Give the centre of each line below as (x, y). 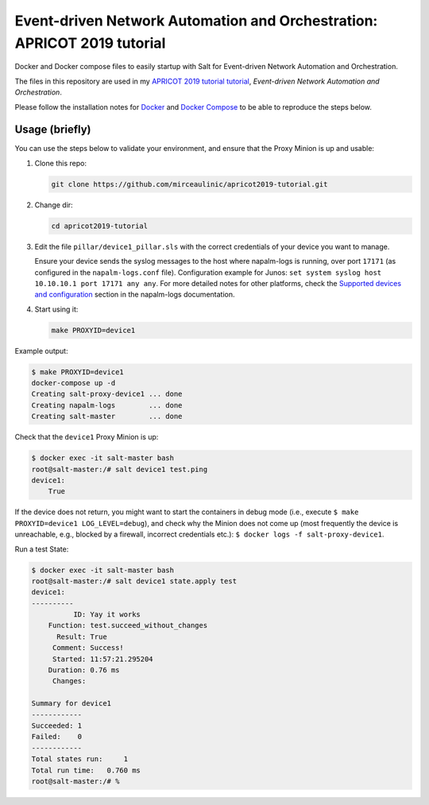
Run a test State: (42, 549)
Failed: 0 (57, 737)
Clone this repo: (61, 163)
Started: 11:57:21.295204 (103, 659)
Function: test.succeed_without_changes (128, 625)
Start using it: (56, 309)
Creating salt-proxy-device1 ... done (107, 394)
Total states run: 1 (80, 759)
